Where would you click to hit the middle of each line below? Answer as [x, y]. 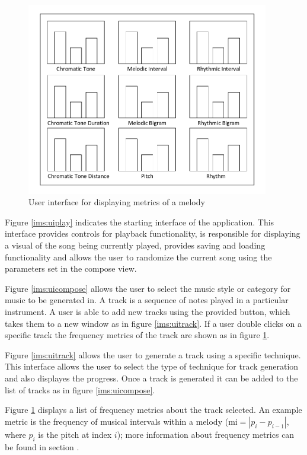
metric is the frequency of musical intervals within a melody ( [117, 421]
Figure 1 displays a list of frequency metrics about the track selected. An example [153, 410]
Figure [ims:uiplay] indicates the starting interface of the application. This [140, 222]
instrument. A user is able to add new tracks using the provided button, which [148, 311]
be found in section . [42, 446]
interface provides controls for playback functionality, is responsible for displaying [153, 233]
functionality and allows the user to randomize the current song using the [138, 257]
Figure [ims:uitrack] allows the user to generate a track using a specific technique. [153, 354]
